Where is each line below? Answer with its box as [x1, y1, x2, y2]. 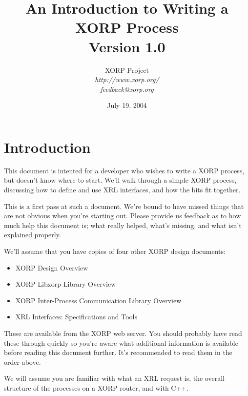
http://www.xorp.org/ [95, 74, 159, 84]
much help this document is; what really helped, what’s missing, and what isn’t [4, 220, 242, 230]
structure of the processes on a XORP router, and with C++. [4, 382, 189, 393]
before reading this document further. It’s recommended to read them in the [4, 347, 232, 357]
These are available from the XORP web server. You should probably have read [4, 328, 242, 338]
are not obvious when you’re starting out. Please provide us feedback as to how [4, 210, 241, 221]
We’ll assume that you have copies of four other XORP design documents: [4, 246, 226, 256]
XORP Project [104, 64, 149, 75]
